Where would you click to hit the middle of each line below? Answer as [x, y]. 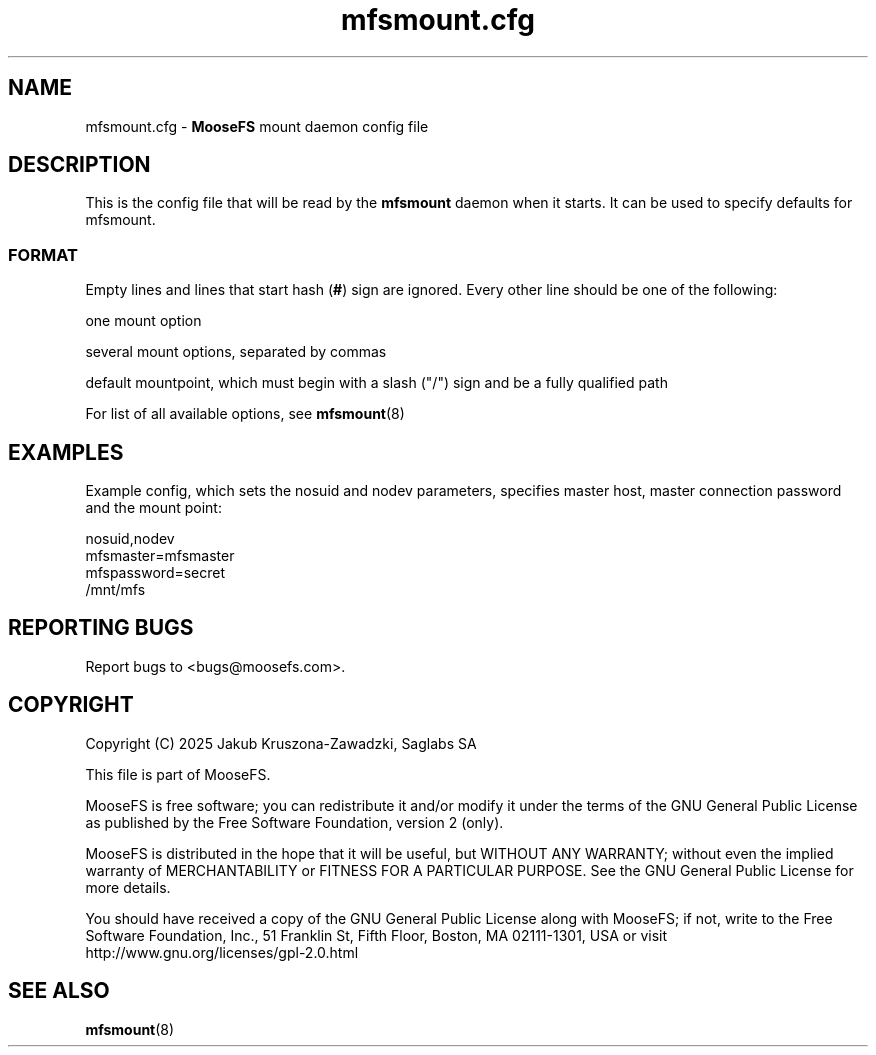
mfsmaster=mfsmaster [160, 556]
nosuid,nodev [130, 539]
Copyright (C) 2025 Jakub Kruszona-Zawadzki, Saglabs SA [281, 743]
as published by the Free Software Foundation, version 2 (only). [294, 822]
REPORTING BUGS [101, 628]
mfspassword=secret [155, 573]
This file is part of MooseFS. [178, 774]
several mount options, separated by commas [236, 352]
